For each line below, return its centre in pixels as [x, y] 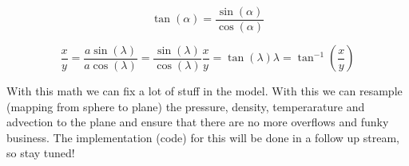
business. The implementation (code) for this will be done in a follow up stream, [203, 137]
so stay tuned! [41, 153]
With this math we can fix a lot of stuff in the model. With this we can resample [204, 91]
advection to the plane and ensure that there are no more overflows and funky [198, 122]
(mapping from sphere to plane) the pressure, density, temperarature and [186, 106]
